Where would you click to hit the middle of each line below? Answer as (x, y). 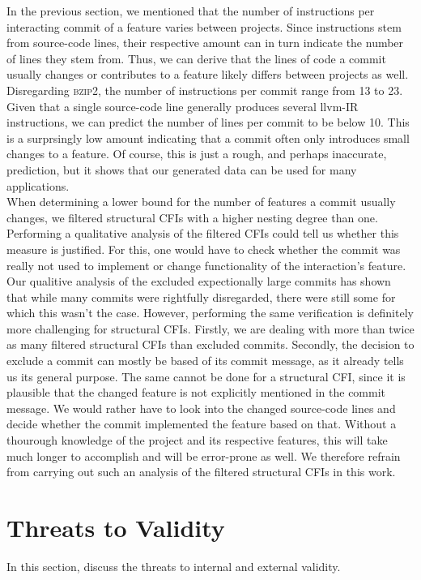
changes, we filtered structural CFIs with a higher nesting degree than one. (192, 217)
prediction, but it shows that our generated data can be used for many (182, 169)
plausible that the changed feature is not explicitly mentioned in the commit (196, 392)
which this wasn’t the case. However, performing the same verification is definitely (210, 313)
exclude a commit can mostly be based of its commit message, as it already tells (205, 361)
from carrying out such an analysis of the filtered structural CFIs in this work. (201, 472)
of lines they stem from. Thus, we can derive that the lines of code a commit (196, 58)
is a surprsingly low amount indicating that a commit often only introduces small (208, 137)
